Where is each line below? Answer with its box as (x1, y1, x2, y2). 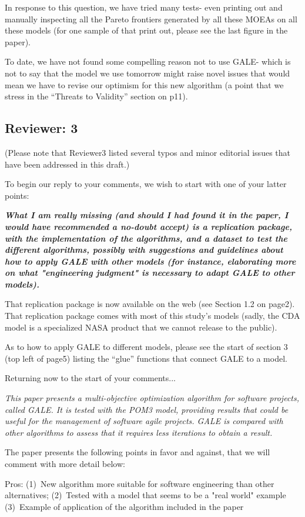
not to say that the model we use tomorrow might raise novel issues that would (5, 66, 290, 79)
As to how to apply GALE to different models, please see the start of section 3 (5, 341, 288, 353)
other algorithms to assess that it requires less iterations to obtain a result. (5, 426, 273, 438)
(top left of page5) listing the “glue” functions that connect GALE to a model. (5, 352, 287, 364)
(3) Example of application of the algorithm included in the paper (5, 500, 244, 512)
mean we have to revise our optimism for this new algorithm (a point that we (5, 78, 284, 91)
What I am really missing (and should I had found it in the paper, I (5, 209, 289, 221)
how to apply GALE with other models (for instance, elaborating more (5, 255, 296, 267)
